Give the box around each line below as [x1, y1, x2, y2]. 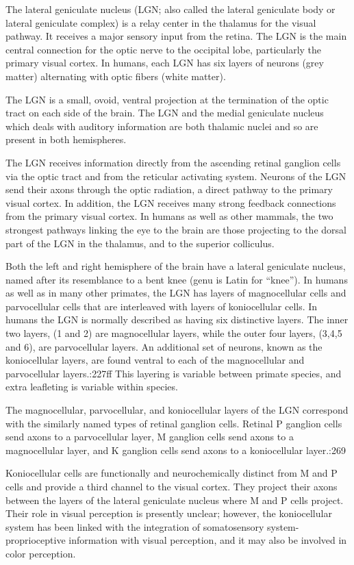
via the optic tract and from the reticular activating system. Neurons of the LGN [5, 168, 346, 183]
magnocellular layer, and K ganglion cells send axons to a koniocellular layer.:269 [5, 442, 346, 457]
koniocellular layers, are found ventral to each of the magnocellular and [5, 353, 305, 367]
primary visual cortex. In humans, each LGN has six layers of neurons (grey [5, 55, 324, 70]
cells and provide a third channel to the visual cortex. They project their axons [5, 479, 338, 493]
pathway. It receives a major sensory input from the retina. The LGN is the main [5, 29, 347, 43]
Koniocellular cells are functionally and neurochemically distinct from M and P [5, 466, 338, 480]
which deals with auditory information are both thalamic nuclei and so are [5, 118, 318, 133]
